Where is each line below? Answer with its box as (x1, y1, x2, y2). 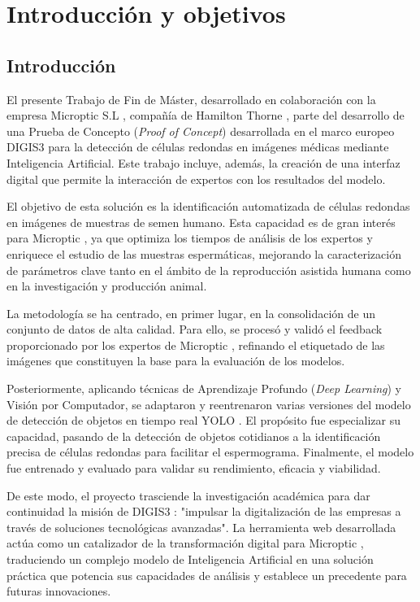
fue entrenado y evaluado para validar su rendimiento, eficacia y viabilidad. (6, 460, 381, 477)
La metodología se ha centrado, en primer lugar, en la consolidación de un (6, 304, 375, 321)
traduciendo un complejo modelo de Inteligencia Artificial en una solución (6, 551, 374, 568)
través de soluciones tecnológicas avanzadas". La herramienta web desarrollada (6, 518, 396, 535)
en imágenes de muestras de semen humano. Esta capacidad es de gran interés (6, 213, 396, 230)
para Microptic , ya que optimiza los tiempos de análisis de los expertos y (6, 229, 373, 246)
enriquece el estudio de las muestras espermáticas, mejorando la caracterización (6, 245, 401, 262)
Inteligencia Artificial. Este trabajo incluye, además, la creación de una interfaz (6, 154, 401, 171)
